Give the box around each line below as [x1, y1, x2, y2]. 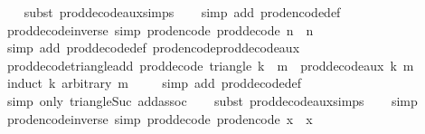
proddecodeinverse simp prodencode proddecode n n [6, 20, 314, 39]
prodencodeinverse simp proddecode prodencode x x [6, 109, 313, 128]
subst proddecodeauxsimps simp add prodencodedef [24, 3, 341, 21]
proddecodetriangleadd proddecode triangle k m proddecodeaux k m [6, 55, 414, 74]
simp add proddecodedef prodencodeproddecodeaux [6, 38, 300, 57]
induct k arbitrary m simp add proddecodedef [6, 73, 302, 92]
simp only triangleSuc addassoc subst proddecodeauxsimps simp [6, 91, 418, 110]
